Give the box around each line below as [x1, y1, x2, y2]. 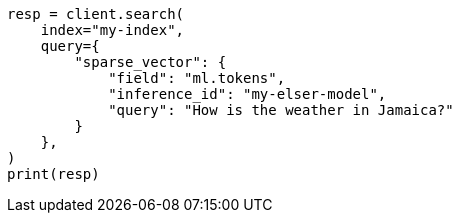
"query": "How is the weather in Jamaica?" [108, 102, 454, 118]
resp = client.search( [7, 6, 185, 22]
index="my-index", [40, 22, 185, 38]
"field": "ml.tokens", [108, 70, 286, 86]
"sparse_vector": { [74, 54, 227, 70]
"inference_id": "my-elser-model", [108, 86, 387, 102]
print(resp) [7, 166, 100, 182]
